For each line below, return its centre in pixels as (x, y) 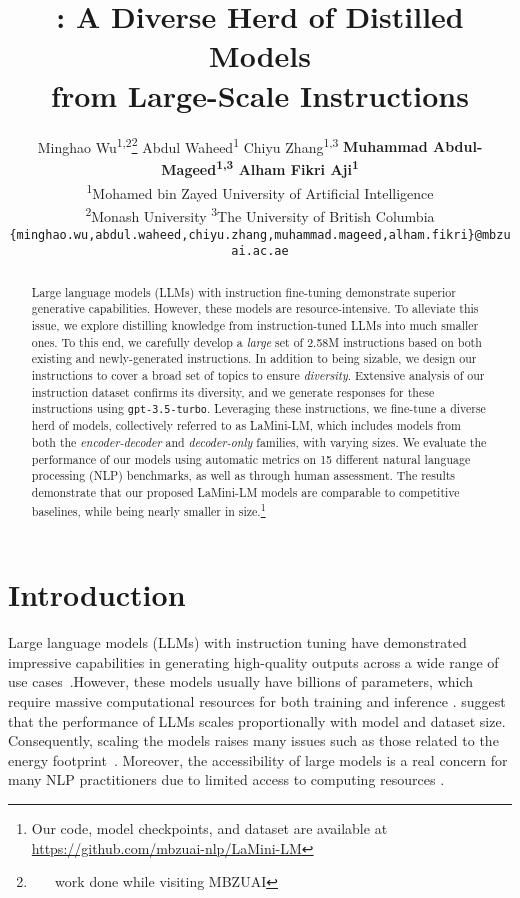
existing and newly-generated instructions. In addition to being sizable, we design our (254, 358)
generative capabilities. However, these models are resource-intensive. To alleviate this (255, 308)
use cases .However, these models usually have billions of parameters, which (241, 681)
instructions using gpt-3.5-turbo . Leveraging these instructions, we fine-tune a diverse (258, 408)
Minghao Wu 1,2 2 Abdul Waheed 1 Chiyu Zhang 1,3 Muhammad (232, 145)
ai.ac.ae (260, 251)
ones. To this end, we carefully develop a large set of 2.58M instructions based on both (256, 341)
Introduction (97, 594)
